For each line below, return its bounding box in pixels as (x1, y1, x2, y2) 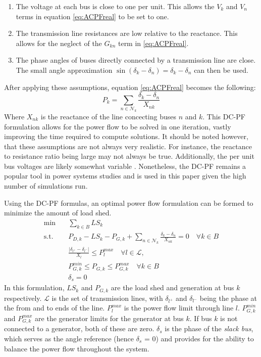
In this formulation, (4, 282, 65, 293)
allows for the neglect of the (16, 37, 102, 48)
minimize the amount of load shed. (4, 207, 112, 218)
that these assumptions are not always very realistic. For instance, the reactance (4, 141, 252, 151)
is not (220, 313, 238, 323)
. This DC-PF (202, 111, 245, 121)
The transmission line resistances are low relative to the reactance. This (16, 28, 238, 38)
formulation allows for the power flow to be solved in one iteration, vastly (4, 121, 231, 131)
